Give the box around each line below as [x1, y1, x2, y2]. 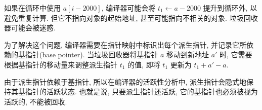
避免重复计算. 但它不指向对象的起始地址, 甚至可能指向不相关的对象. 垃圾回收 [4, 12, 258, 23]
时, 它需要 [220, 49, 252, 60]
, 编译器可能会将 [101, 3, 156, 13]
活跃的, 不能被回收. [4, 96, 67, 106]
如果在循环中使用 [4, 3, 61, 13]
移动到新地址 [166, 49, 209, 60]
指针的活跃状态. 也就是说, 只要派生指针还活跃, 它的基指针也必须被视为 [25, 86, 258, 97]
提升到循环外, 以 [203, 3, 257, 13]
